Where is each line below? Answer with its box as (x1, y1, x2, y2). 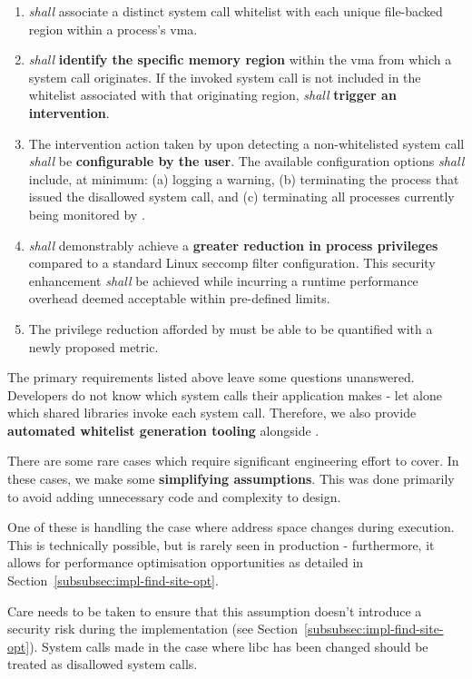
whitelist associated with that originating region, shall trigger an (28, 85, 397, 104)
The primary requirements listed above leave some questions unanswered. (7, 368, 415, 387)
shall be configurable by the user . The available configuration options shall (28, 152, 465, 171)
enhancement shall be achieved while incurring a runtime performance (28, 271, 418, 290)
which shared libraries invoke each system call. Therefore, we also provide (7, 403, 417, 422)
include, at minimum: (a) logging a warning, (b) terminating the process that (28, 169, 459, 188)
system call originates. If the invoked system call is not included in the (28, 67, 421, 86)
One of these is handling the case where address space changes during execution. (7, 517, 455, 536)
